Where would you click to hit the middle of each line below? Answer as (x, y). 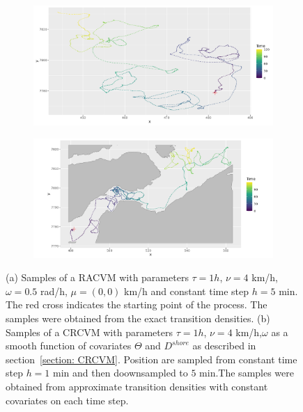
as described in (224, 346)
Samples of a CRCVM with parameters (89, 332)
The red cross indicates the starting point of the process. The (137, 304)
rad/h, (54, 291)
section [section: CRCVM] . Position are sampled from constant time (151, 359)
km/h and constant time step (187, 291)
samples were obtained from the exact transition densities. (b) (138, 318)
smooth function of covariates (69, 346)
